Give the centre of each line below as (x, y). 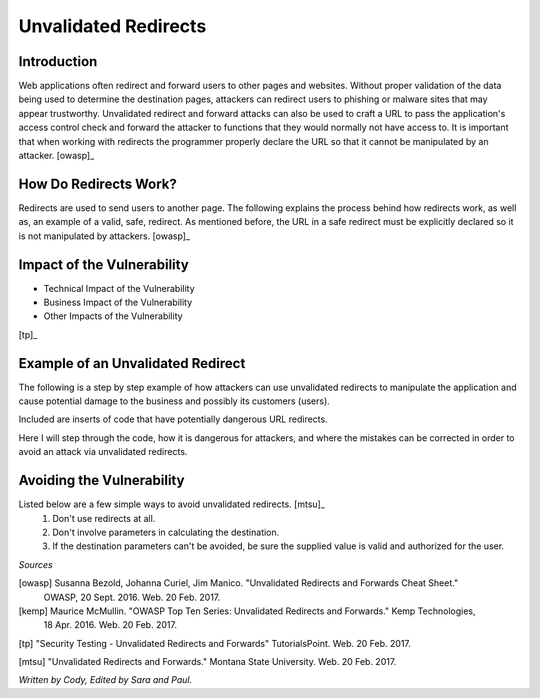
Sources (36, 564)
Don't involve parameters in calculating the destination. (166, 532)
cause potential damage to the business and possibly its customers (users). (174, 401)
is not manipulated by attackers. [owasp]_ (104, 236)
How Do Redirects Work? (97, 183)
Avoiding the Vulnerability (101, 480)
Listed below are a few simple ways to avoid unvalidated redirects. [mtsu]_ (171, 504)
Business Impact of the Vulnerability (118, 302)
